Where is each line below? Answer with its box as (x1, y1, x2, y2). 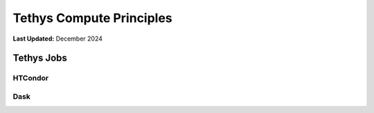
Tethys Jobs (12, 52, 67, 64)
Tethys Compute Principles (12, 10, 172, 25)
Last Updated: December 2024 (12, 34, 103, 43)
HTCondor (12, 73, 48, 83)
